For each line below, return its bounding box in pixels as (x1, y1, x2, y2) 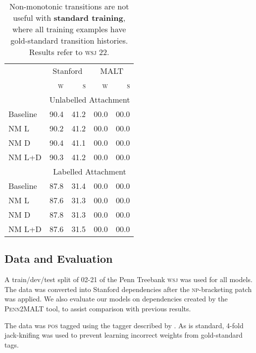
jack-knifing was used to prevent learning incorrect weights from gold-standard (4, 330, 243, 340)
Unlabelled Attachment (49, 94, 130, 105)
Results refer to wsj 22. (29, 46, 109, 58)
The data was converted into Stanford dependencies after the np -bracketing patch (4, 284, 252, 294)
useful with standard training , (13, 12, 126, 23)
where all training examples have (12, 23, 126, 35)
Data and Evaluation (4, 251, 113, 266)
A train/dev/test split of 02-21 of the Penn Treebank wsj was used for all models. (4, 274, 253, 285)
